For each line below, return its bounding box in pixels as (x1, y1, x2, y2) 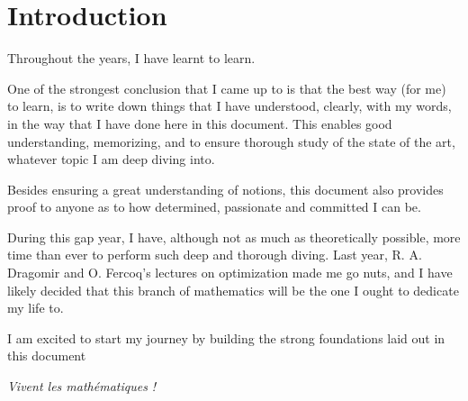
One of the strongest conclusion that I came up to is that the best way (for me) (7, 78, 446, 97)
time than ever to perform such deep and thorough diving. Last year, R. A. (7, 245, 422, 264)
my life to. (7, 298, 64, 317)
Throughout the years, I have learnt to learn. (7, 49, 256, 68)
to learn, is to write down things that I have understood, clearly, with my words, (7, 96, 452, 115)
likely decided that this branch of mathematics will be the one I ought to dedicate (7, 280, 459, 299)
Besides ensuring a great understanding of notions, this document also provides (7, 179, 444, 198)
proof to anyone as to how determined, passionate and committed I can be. (7, 197, 421, 216)
